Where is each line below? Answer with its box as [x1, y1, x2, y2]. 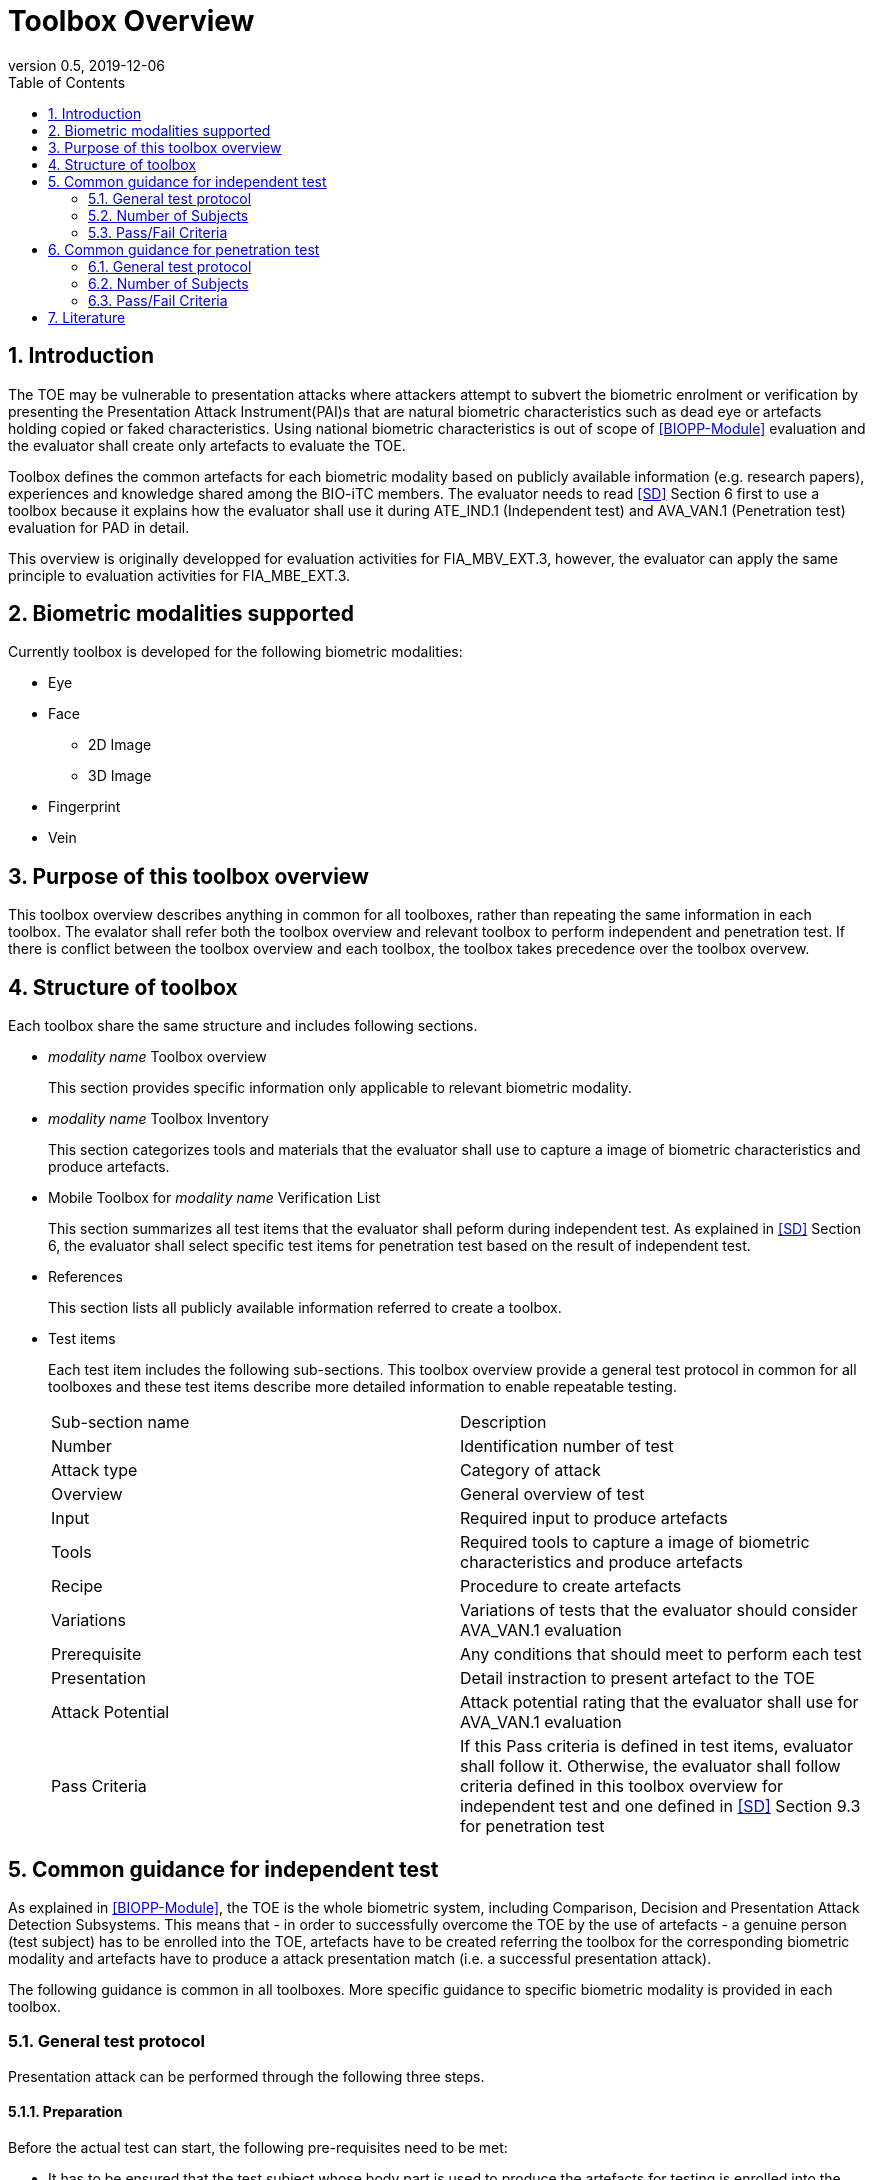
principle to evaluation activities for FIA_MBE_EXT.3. [8, 566, 351, 584]
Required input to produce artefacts [460, 1508, 728, 1529]
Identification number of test [460, 1436, 674, 1457]
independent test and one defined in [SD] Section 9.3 [460, 1796, 861, 1817]
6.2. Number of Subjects [88, 274, 249, 292]
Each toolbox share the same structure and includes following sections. [8, 1017, 478, 1035]
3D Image [88, 767, 152, 785]
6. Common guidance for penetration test [48, 240, 320, 258]
